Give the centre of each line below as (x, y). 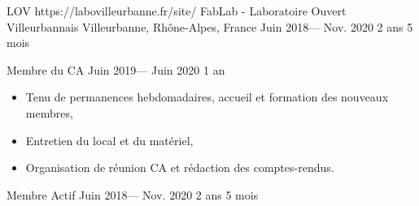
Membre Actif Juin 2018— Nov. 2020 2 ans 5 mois (133, 194)
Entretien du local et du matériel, (109, 140)
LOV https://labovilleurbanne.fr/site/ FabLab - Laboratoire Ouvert (177, 11)
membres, (49, 112)
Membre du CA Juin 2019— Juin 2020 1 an (116, 69)
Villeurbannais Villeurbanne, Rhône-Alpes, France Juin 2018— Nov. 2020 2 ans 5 (210, 26)
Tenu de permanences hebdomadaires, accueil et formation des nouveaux (207, 97)
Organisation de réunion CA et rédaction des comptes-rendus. (180, 167)
